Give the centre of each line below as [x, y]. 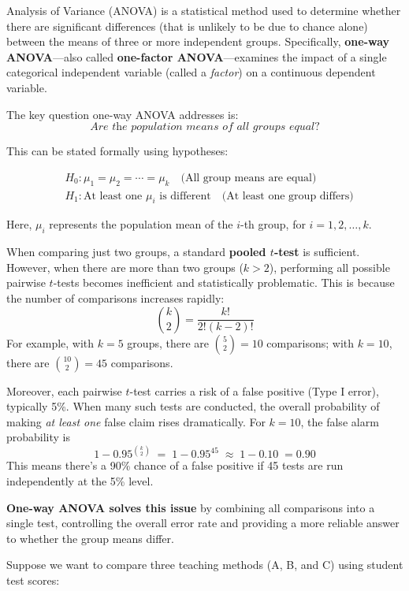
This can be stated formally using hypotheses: [117, 151]
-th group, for [273, 224]
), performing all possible [329, 267]
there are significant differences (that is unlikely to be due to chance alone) [187, 26]
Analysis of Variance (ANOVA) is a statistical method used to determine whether [204, 10]
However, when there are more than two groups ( [125, 267]
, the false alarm [340, 421]
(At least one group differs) [288, 196]
